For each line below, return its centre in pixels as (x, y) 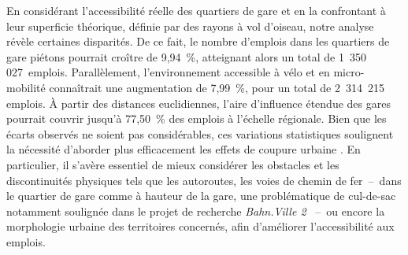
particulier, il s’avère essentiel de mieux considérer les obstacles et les (173, 164)
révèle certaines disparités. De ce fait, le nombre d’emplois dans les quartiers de (198, 41)
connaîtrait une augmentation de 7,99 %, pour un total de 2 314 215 (217, 87)
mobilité (26, 87)
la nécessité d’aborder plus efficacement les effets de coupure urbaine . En (184, 149)
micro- (349, 72)
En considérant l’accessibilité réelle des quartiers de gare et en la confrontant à (196, 10)
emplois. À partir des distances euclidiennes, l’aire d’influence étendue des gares (198, 103)
